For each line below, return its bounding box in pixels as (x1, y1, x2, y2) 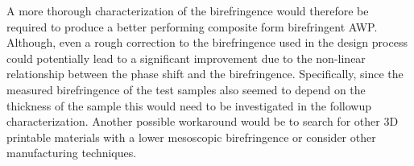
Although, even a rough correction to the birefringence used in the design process (6, 34, 408, 51)
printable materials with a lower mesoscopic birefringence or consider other (6, 128, 376, 145)
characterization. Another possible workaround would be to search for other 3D (6, 113, 399, 130)
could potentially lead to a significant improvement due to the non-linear (6, 49, 366, 66)
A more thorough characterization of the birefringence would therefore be (6, 2, 369, 19)
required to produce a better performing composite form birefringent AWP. (6, 18, 378, 35)
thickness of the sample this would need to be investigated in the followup (6, 97, 372, 114)
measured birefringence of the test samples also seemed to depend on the (6, 81, 366, 98)
